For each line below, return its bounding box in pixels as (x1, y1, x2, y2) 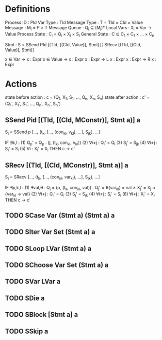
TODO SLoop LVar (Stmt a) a (5, 244, 92, 252)
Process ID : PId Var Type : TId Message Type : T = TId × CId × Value (5, 19, 143, 25)
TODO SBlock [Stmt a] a (5, 310, 79, 319)
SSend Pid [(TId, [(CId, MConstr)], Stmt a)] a (5, 116, 141, 125)
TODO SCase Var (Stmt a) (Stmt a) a (5, 211, 115, 219)
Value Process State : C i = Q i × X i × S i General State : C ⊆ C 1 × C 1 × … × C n (5, 31, 154, 38)
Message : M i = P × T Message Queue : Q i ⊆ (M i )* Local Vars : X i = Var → (5, 24, 152, 32)
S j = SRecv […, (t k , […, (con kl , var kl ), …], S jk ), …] (5, 174, 100, 181)
